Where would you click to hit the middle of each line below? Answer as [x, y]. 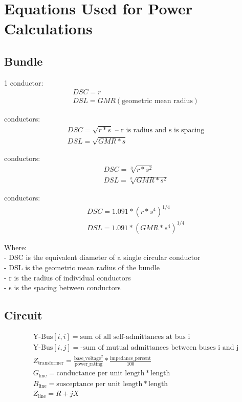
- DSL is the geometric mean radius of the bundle [82, 267]
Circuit [23, 315]
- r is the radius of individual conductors [68, 277]
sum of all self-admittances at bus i [135, 337]
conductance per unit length [101, 374]
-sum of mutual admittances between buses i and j [160, 348]
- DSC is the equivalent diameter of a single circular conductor [102, 257]
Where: [15, 247]
